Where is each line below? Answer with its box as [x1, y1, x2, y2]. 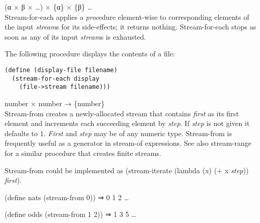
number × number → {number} [5, 98, 105, 108]
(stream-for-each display [12, 75, 100, 82]
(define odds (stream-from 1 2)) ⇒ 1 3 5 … [5, 209, 136, 219]
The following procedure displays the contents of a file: [5, 48, 175, 59]
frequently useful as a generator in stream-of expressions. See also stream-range [5, 138, 252, 148]
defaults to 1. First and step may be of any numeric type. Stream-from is [5, 128, 232, 138]
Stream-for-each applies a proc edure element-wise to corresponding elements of [5, 11, 249, 22]
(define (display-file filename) [5, 66, 118, 74]
